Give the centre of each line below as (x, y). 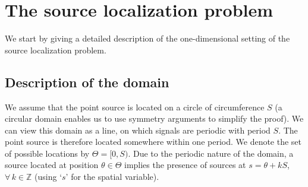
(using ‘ (48, 177)
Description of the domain (87, 82)
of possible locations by (47, 153)
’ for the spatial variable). (112, 177)
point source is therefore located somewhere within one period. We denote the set (153, 142)
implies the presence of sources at (185, 165)
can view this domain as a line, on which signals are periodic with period (138, 130)
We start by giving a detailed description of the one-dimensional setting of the (147, 38)
